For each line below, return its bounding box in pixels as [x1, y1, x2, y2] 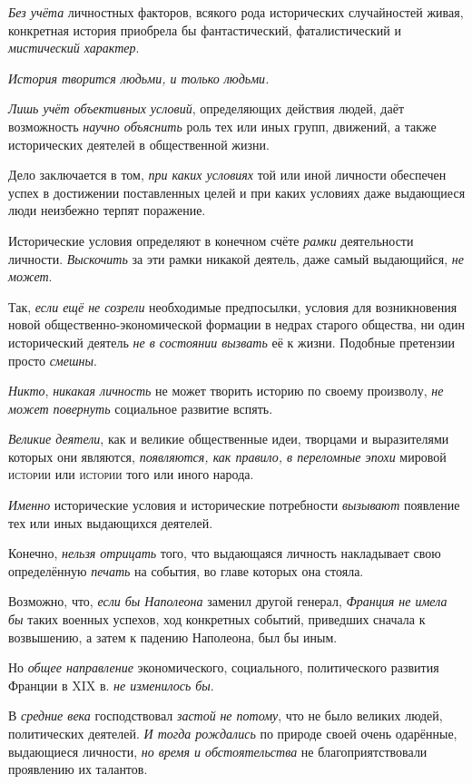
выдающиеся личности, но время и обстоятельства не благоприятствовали [8, 741, 428, 760]
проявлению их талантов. [8, 759, 148, 779]
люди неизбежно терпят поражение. [8, 201, 206, 220]
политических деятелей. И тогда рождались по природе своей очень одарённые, [8, 724, 457, 742]
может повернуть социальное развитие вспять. [8, 398, 273, 417]
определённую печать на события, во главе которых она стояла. [8, 561, 364, 580]
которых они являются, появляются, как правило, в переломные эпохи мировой [8, 446, 447, 465]
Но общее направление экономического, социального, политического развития [8, 658, 439, 677]
